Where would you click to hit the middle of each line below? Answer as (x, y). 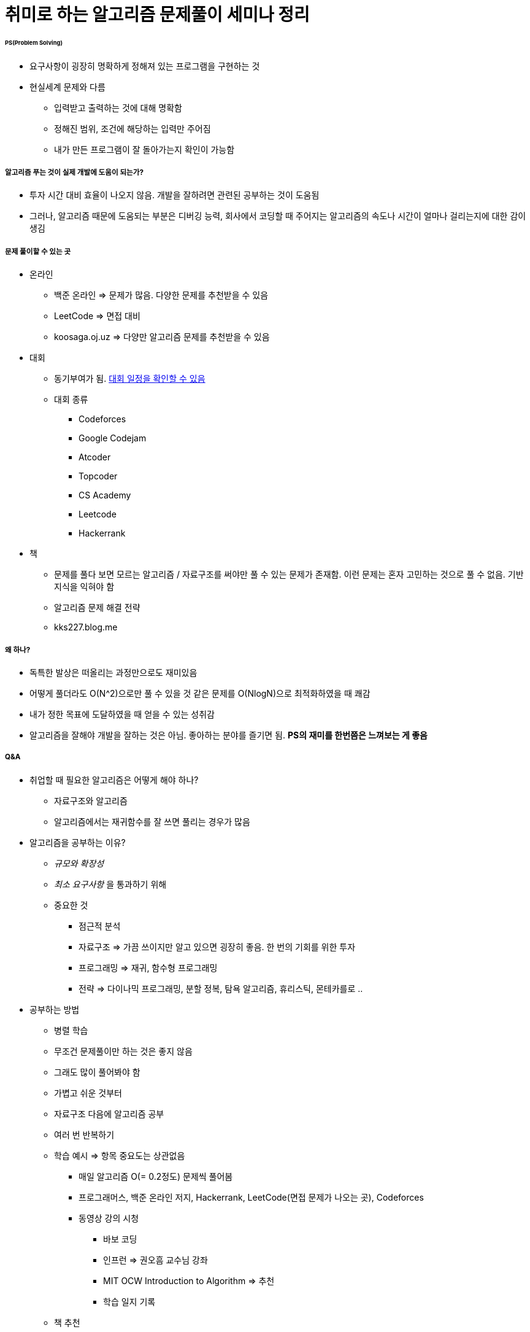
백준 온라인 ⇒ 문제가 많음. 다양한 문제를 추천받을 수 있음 (161, 295)
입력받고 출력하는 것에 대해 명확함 (118, 107)
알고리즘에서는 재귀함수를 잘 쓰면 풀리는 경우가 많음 (152, 821)
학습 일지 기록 (129, 1301)
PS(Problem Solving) (34, 42)
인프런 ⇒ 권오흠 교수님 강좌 (156, 1260)
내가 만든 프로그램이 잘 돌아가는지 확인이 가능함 (144, 149)
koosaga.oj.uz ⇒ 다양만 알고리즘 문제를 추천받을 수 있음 (162, 337)
